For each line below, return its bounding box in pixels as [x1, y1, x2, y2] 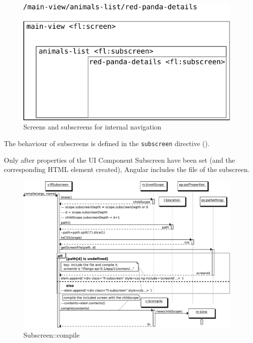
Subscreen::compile [23, 329, 80, 340]
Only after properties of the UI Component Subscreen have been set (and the [4, 154, 235, 165]
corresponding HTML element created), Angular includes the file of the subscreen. [4, 164, 250, 174]
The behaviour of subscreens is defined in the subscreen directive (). [4, 138, 210, 148]
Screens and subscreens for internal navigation [23, 122, 161, 132]
